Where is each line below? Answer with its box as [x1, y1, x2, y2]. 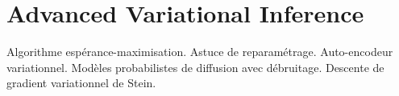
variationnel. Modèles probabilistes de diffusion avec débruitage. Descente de [6, 58, 384, 75]
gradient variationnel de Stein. [6, 74, 156, 91]
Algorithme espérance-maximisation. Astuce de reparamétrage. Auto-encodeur [6, 43, 393, 60]
